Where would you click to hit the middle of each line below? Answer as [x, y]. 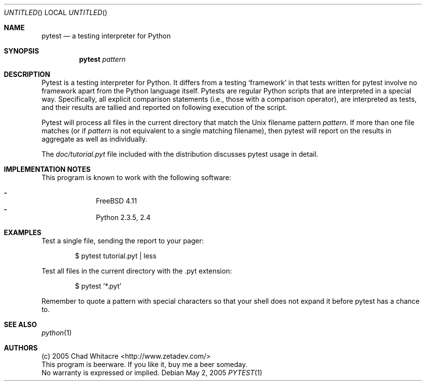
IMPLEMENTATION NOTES [47, 169]
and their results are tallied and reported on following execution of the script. [164, 107]
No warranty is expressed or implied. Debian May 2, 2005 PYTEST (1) [152, 373]
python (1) [57, 333]
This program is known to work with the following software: [136, 177]
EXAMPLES [23, 232]
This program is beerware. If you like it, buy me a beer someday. [144, 364]
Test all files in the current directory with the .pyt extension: [137, 271]
